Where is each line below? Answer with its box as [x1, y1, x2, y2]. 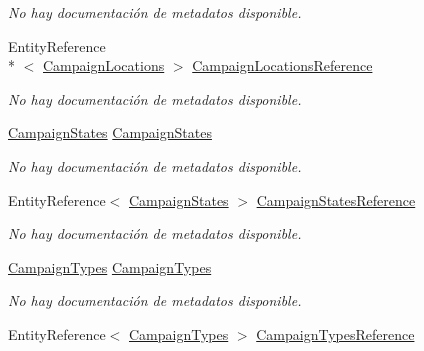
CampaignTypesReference [256, 323, 415, 344]
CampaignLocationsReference [192, 55, 373, 76]
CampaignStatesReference [256, 189, 416, 210]
